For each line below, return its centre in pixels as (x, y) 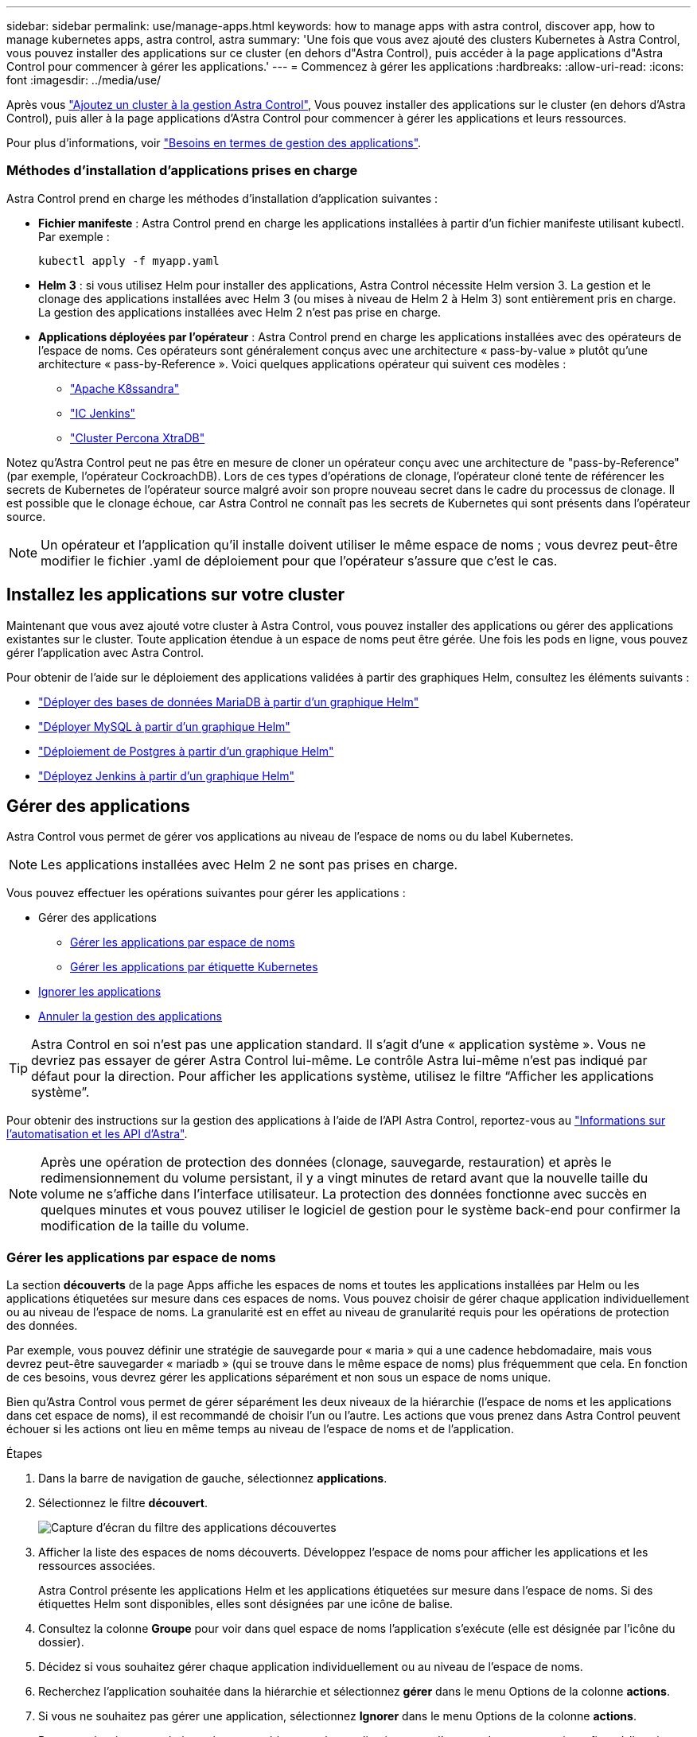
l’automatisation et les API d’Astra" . (97, 1134)
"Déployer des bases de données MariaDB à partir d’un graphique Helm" (229, 701)
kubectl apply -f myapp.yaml (129, 260)
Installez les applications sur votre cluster (176, 595)
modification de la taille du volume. (145, 1226)
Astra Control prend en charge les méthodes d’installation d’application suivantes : (222, 198)
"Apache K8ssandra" (125, 388)
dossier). (61, 1642)
